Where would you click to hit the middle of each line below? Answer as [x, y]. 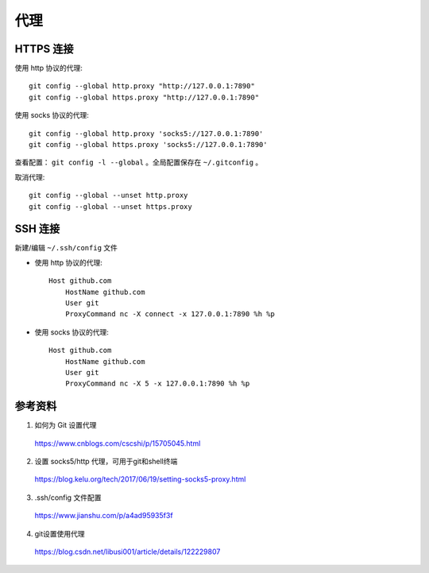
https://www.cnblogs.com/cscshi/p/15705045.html [118, 443]
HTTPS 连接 [44, 49]
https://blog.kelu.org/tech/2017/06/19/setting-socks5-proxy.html [140, 479]
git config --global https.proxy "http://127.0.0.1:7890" [144, 97]
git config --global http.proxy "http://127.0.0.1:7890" [142, 86]
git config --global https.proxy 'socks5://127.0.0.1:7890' [148, 145]
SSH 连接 [37, 229]
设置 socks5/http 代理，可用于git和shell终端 [106, 462]
